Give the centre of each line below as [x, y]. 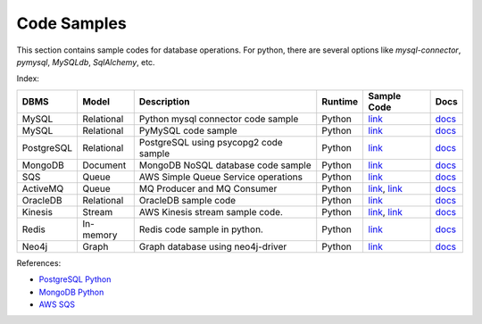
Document [104, 165]
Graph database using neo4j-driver [213, 246]
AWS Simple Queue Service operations [221, 177]
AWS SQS [57, 304]
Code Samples [71, 23]
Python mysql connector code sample [219, 119]
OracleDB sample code [187, 200]
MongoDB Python [71, 292]
